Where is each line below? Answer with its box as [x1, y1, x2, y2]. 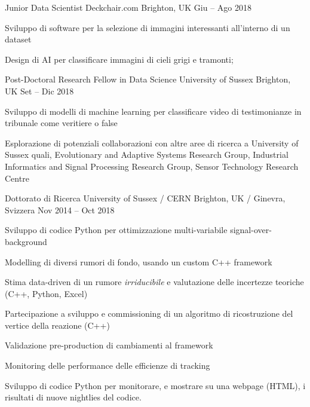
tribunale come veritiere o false [5, 117, 118, 129]
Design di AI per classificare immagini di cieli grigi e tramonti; [5, 53, 234, 65]
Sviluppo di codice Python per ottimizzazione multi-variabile [5, 224, 228, 236]
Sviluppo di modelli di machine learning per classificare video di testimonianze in [5, 105, 302, 117]
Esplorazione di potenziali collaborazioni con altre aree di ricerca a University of [5, 136, 299, 149]
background [5, 235, 47, 247]
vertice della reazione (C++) [5, 319, 110, 331]
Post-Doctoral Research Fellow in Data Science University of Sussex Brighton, [5, 73, 291, 85]
